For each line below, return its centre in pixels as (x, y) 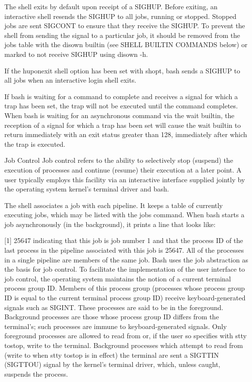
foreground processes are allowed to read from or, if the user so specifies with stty (126, 336)
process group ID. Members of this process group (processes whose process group (125, 288)
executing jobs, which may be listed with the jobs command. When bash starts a (125, 215)
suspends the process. (36, 373)
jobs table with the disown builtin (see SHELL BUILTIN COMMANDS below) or (126, 44)
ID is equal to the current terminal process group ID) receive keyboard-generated (125, 298)
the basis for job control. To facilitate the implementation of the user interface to (125, 269)
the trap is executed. (35, 144)
